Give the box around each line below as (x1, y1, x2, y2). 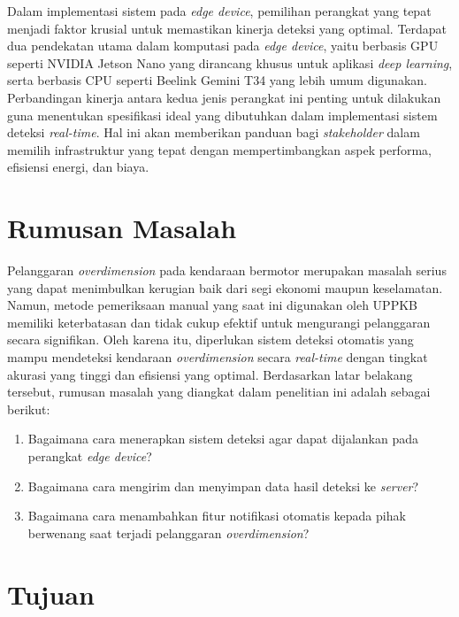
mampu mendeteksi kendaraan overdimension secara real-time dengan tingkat (7, 348, 428, 366)
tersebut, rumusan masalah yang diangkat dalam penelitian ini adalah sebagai (7, 382, 431, 401)
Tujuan (7, 575, 95, 612)
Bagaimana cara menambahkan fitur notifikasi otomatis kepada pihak (27, 506, 406, 525)
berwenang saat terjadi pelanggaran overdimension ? (27, 523, 310, 542)
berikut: (7, 399, 50, 418)
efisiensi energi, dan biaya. (7, 158, 149, 176)
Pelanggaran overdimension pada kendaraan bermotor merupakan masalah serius (7, 261, 447, 280)
